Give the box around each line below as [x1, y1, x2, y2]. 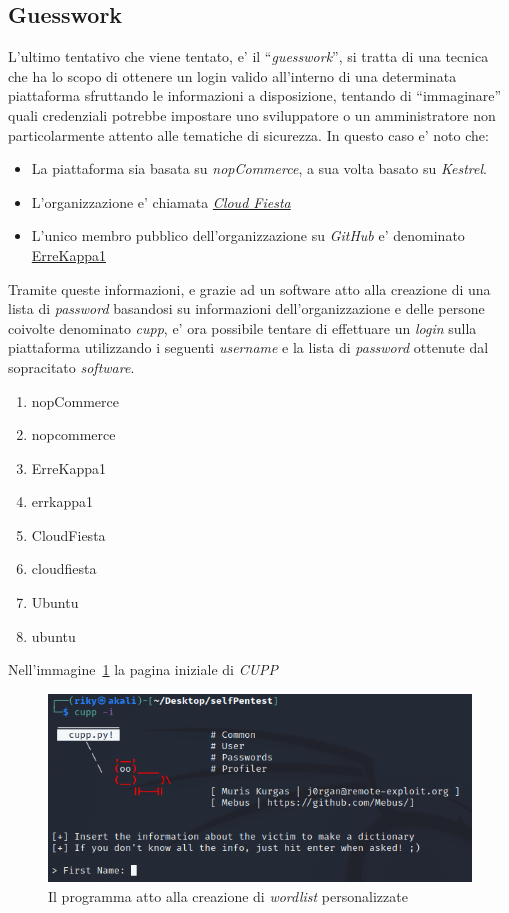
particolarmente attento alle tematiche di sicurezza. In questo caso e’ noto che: [8, 124, 489, 145]
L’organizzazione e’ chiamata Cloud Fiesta [31, 191, 291, 212]
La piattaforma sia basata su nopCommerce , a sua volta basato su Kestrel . [31, 158, 487, 179]
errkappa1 [31, 491, 93, 512]
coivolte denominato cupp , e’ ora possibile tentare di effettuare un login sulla [8, 317, 477, 338]
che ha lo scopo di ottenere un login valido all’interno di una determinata [8, 65, 457, 86]
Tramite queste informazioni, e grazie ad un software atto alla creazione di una [8, 278, 491, 299]
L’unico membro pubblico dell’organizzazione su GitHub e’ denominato [31, 225, 465, 246]
